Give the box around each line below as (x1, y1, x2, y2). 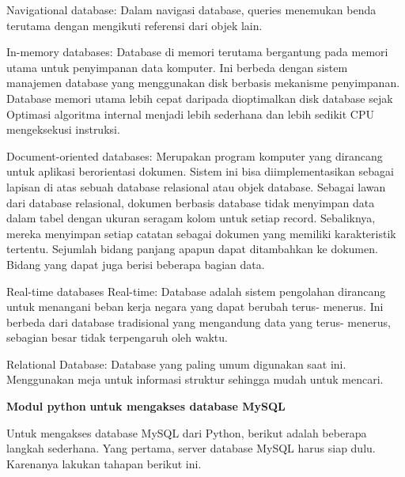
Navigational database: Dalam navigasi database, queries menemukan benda (6, 2, 377, 17)
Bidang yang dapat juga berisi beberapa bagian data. (6, 256, 265, 272)
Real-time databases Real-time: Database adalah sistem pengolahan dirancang (6, 282, 386, 299)
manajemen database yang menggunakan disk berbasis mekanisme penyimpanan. (6, 74, 400, 91)
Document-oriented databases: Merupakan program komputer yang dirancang (6, 147, 383, 164)
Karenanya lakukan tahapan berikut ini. (6, 455, 202, 471)
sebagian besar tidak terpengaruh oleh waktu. (6, 329, 228, 346)
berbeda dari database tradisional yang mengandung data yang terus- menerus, (6, 313, 391, 330)
